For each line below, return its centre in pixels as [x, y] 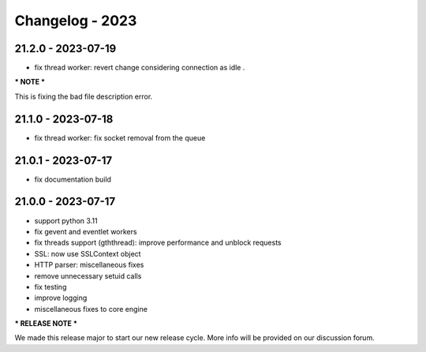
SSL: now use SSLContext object [88, 253]
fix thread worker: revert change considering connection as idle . [140, 68]
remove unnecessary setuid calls [88, 275]
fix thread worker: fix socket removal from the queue [120, 137]
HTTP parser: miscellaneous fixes [89, 265]
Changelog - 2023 [76, 21]
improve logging [61, 298]
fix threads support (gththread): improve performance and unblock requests [158, 243]
